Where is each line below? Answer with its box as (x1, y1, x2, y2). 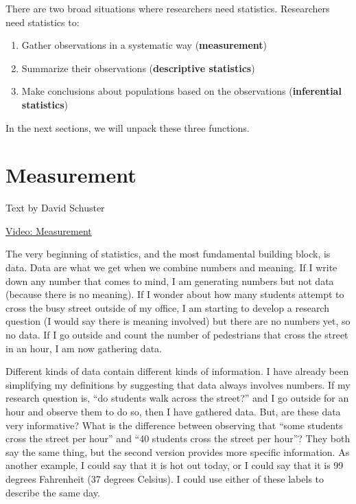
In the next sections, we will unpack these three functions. (5, 120, 250, 135)
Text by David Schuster (5, 201, 105, 215)
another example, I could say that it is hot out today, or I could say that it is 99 (5, 458, 344, 472)
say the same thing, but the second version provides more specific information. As (5, 444, 350, 459)
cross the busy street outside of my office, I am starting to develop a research (5, 300, 329, 314)
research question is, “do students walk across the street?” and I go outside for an (5, 391, 349, 405)
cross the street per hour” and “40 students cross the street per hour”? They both (5, 431, 351, 446)
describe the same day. (5, 485, 100, 499)
